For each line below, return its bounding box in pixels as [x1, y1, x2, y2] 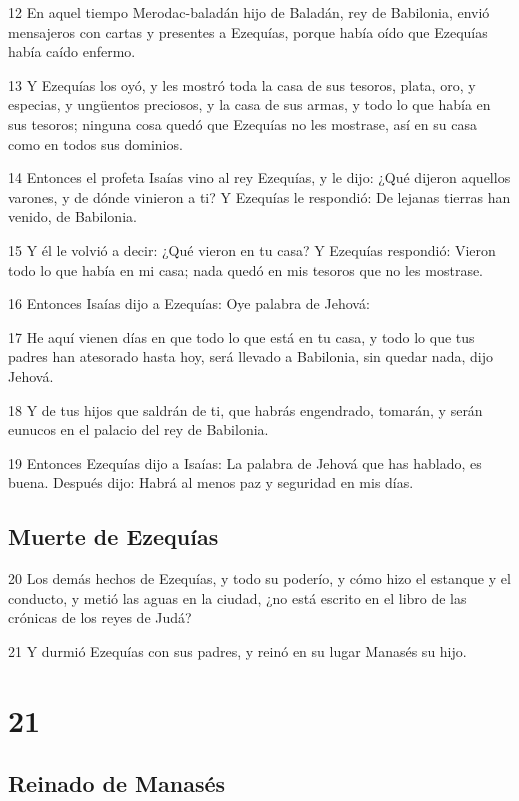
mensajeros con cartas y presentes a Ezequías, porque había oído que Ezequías [8, 21, 488, 42]
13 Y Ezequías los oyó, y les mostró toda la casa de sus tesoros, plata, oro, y [8, 74, 476, 95]
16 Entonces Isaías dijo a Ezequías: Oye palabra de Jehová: [8, 293, 370, 314]
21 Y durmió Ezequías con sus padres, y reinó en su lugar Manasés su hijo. [8, 640, 467, 661]
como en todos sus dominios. [8, 133, 183, 154]
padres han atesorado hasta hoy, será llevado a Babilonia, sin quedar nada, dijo [8, 346, 493, 367]
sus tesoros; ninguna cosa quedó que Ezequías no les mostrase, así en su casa [8, 113, 477, 134]
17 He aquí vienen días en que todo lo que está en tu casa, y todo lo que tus [8, 326, 475, 347]
